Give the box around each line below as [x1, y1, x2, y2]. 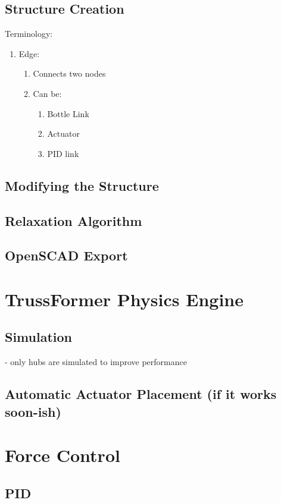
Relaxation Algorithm [5, 211, 142, 230]
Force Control [5, 443, 120, 467]
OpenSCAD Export [5, 246, 128, 265]
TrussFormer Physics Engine [5, 287, 243, 311]
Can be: [33, 87, 62, 99]
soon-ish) [5, 402, 61, 420]
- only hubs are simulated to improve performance [5, 356, 187, 368]
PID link [47, 147, 79, 159]
